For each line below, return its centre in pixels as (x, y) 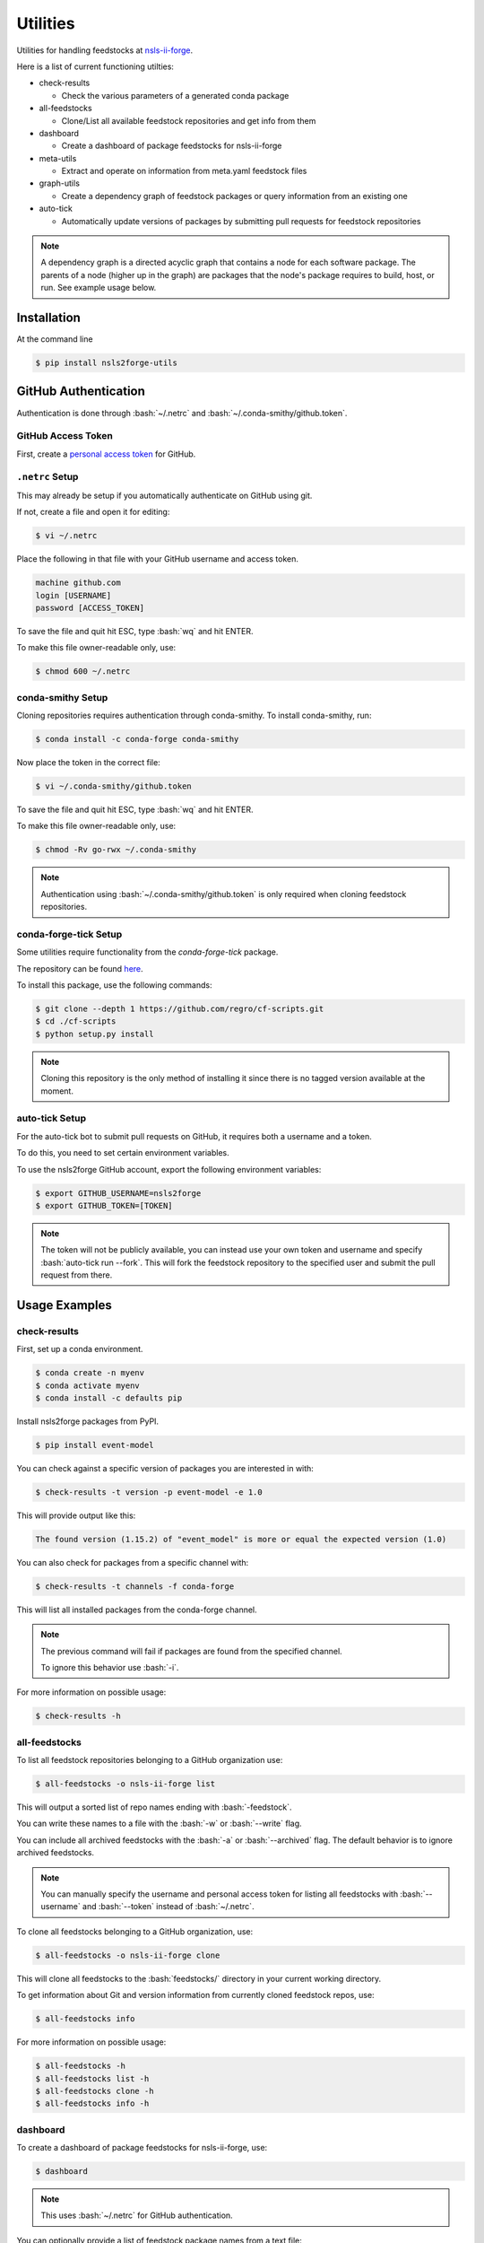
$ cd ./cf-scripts (76, 1021)
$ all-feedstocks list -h (92, 2078)
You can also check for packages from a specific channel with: (133, 1562)
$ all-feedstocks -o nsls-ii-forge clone (128, 1955)
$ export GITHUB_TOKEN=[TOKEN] (104, 1205)
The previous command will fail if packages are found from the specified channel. (191, 1651)
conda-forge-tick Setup (69, 934)
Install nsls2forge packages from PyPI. (88, 1421)
